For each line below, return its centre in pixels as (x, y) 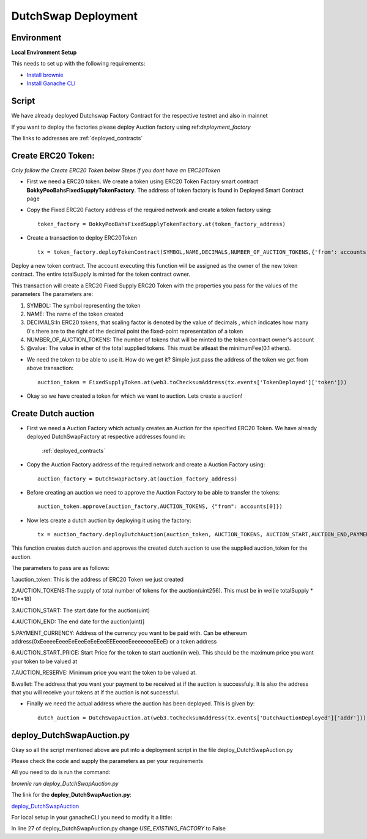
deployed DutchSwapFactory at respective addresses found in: (106, 437)
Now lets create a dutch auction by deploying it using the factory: (109, 520)
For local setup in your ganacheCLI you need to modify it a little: (92, 817)
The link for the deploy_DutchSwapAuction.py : (71, 795)
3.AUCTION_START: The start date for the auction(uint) (80, 610)
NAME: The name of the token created (75, 314)
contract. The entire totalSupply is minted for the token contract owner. (101, 274)
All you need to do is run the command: (61, 772)
